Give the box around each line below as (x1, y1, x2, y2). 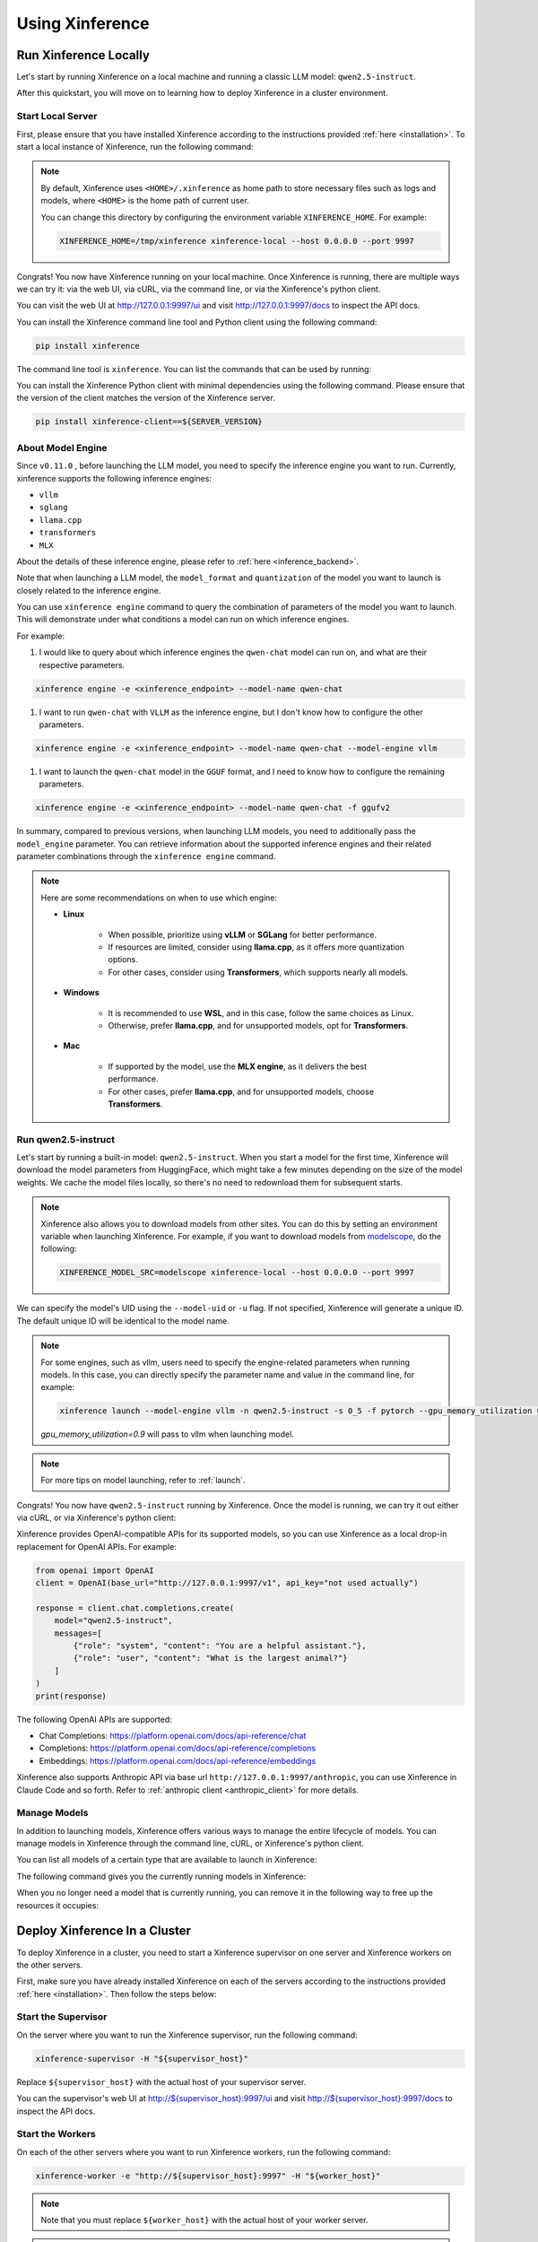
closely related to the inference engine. (16, 585, 161, 595)
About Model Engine (16, 441, 108, 454)
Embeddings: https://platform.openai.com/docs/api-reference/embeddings (39, 1755, 317, 1766)
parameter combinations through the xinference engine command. (16, 851, 276, 862)
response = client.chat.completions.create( (35, 1603, 235, 1613)
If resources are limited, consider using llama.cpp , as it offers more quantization (108, 942, 405, 952)
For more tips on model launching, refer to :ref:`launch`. (40, 1475, 246, 1486)
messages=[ (54, 1628, 102, 1638)
